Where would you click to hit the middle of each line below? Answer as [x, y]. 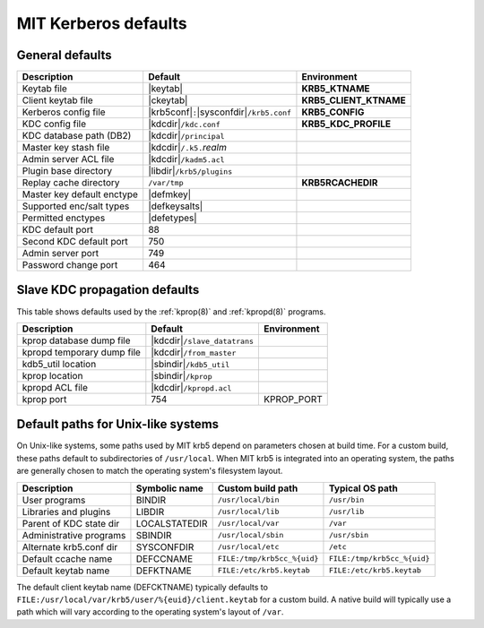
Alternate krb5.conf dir [70, 546]
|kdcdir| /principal [186, 136]
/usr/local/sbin [251, 535]
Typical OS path [363, 488]
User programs [54, 500]
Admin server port [60, 254]
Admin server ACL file [68, 159]
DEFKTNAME [164, 571]
